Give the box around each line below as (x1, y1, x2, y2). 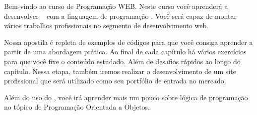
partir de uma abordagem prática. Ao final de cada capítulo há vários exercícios (4, 46, 247, 57)
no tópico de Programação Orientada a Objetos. (4, 102, 150, 112)
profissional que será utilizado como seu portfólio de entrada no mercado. (4, 76, 226, 86)
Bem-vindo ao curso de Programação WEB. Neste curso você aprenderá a (4, 1, 228, 11)
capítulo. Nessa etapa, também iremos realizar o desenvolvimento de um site (4, 66, 236, 76)
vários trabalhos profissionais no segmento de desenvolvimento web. (4, 20, 209, 31)
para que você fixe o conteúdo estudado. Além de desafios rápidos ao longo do (4, 56, 241, 66)
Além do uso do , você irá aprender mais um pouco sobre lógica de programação (4, 92, 248, 102)
